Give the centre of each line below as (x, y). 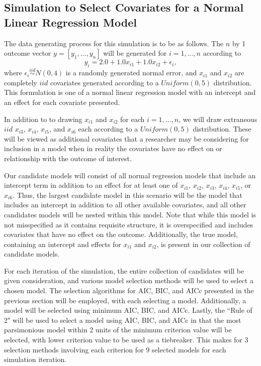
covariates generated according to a (105, 82)
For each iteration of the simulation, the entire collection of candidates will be (124, 270)
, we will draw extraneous (218, 119)
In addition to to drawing (43, 119)
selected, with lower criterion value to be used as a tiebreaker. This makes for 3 (126, 340)
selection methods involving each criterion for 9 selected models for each (115, 349)
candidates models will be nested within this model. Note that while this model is (130, 214)
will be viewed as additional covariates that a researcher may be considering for (126, 138)
